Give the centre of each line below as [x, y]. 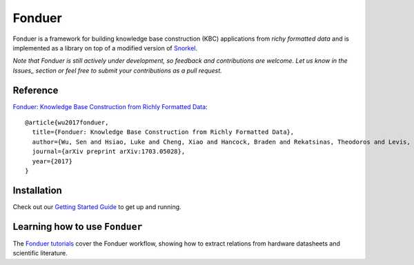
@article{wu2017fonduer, [67, 123]
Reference [36, 90]
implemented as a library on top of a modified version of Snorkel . [105, 48]
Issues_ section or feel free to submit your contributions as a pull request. [117, 70]
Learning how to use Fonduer [78, 227]
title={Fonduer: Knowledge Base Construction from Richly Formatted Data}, [163, 132]
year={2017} [52, 161]
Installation [37, 190]
